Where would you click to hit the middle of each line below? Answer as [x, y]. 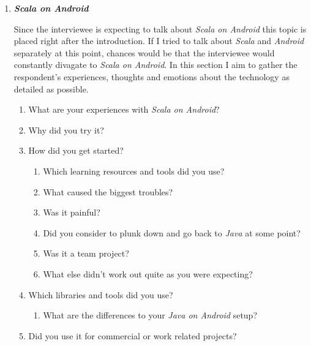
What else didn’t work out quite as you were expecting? [148, 273]
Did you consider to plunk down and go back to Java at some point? [172, 232]
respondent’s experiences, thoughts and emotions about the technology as [152, 76]
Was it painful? [72, 212]
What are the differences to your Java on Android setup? [150, 315]
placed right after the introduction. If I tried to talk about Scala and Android [159, 41]
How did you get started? [76, 150]
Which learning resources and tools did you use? [134, 171]
